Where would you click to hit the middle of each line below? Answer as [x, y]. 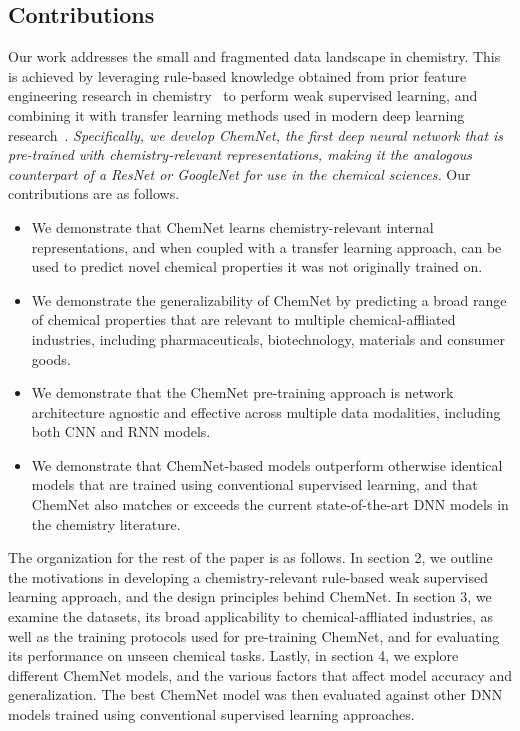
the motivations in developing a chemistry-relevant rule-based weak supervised [248, 576]
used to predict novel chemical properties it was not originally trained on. [257, 266]
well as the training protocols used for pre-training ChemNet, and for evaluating [254, 635]
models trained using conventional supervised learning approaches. [211, 714]
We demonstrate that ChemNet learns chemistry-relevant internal [232, 226]
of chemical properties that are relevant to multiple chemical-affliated [243, 319]
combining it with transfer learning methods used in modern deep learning [236, 114]
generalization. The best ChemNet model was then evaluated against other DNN [255, 694]
